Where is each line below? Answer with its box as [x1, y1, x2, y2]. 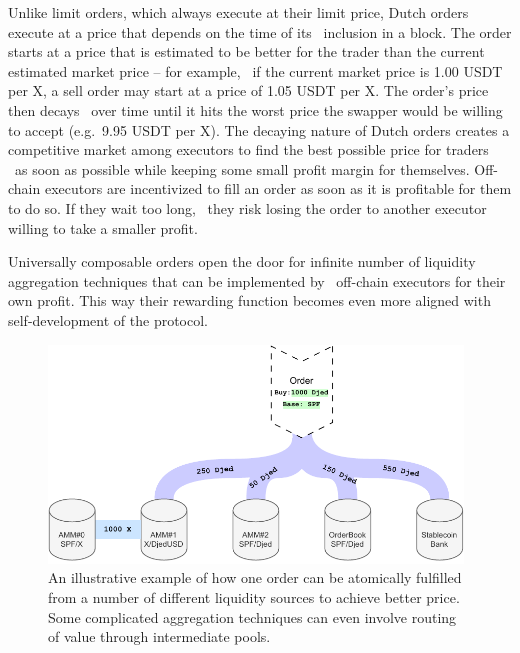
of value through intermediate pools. [48, 626, 271, 647]
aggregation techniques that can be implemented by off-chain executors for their [8, 270, 506, 291]
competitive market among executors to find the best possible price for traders [8, 139, 489, 160]
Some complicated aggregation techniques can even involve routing [48, 606, 457, 627]
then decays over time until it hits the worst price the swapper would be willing [8, 99, 503, 120]
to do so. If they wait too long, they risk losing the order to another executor [8, 197, 487, 218]
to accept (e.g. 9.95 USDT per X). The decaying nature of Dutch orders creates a [8, 119, 510, 140]
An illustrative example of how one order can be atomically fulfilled [48, 567, 462, 588]
